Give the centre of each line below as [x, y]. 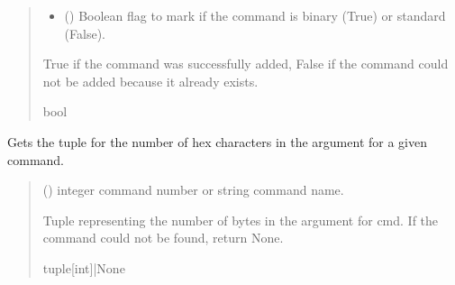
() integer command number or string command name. [193, 190]
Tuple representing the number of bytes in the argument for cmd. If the [241, 220]
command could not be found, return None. [163, 238]
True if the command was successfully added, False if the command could [246, 64]
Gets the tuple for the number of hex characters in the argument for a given [217, 141]
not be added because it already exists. [150, 81]
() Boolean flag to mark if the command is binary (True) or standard [255, 15]
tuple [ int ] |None [84, 267]
